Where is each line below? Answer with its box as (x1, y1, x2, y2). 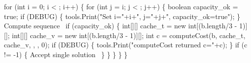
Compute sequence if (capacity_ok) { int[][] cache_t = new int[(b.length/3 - (4, 21, 237, 31)
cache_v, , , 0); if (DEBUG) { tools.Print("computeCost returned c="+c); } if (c (4, 40, 248, 50)
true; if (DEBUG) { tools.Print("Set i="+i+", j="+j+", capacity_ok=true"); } (4, 11, 241, 21)
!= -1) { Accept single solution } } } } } (4, 49, 128, 59)
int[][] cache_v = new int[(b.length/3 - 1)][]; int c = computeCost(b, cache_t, (12, 30, 246, 40)
